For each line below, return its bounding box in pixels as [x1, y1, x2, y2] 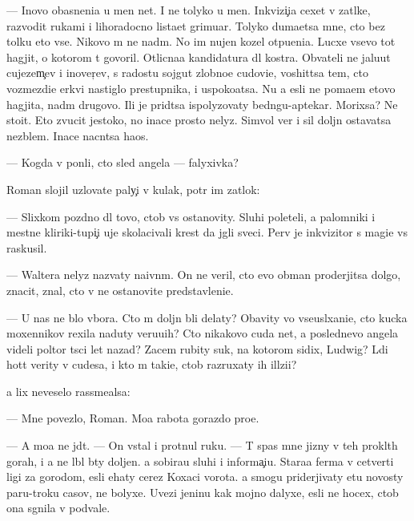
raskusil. [6, 239, 47, 256]
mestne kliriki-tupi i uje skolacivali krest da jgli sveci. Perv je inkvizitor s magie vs [6, 224, 408, 240]
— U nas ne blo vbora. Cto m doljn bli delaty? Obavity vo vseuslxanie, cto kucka [6, 309, 408, 325]
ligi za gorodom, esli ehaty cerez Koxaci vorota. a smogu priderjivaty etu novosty [6, 468, 404, 485]
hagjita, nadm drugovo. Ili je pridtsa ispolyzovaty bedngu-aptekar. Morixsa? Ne [6, 95, 398, 112]
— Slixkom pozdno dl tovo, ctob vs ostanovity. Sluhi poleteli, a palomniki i [6, 208, 376, 224]
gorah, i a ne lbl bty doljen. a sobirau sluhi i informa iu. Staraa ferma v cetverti [6, 452, 394, 469]
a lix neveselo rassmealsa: [6, 382, 131, 399]
